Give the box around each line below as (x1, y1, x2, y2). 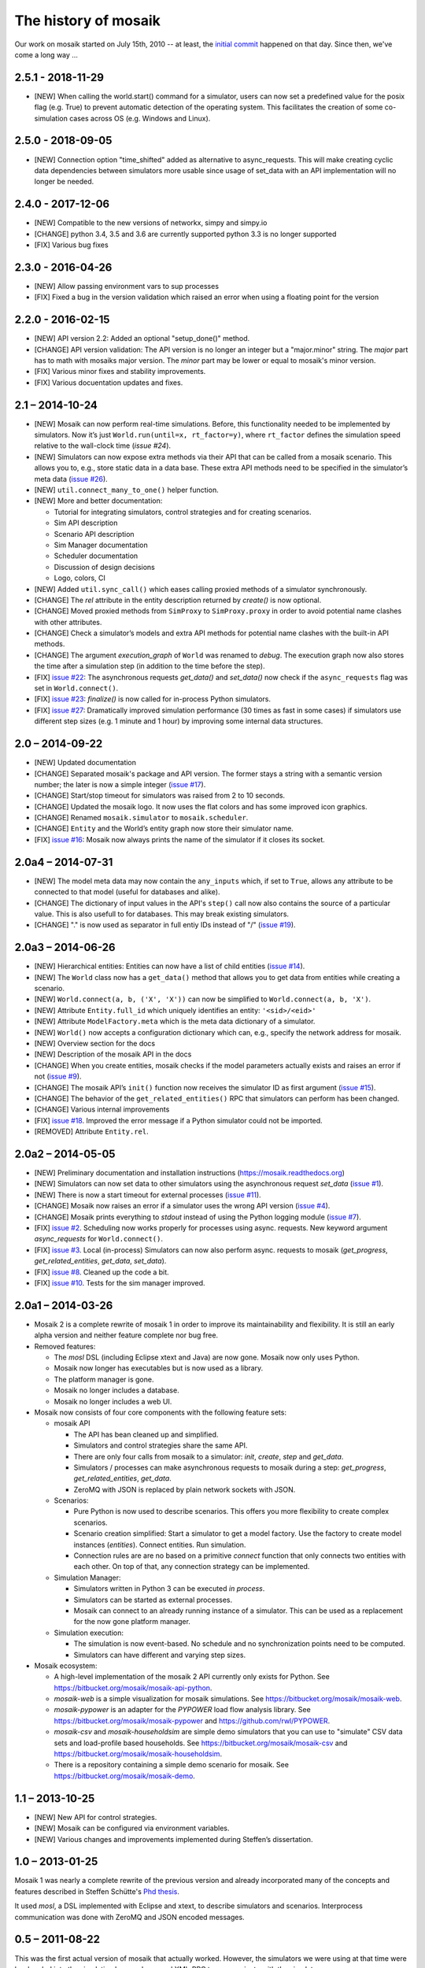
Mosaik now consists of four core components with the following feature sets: (34, 1408, 287, 1417)
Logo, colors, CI (54, 573, 106, 583)
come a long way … (14, 50, 79, 59)
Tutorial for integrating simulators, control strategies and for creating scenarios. (54, 507, 312, 516)
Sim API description (54, 518, 118, 527)
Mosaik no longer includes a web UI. (54, 1396, 172, 1406)
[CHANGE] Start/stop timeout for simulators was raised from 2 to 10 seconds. (34, 791, 286, 801)
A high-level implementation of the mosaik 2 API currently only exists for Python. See (54, 1672, 330, 1681)
